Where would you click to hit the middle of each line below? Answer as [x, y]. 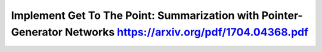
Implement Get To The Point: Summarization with [135, 15]
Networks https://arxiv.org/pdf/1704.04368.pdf [187, 32]
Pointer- [282, 15]
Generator [37, 32]
